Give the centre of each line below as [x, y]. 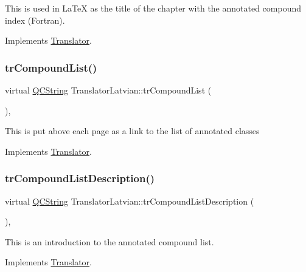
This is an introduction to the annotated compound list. [110, 241]
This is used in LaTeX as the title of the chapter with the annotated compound [153, 8]
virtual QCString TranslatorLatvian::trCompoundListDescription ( [130, 201]
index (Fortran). [35, 20]
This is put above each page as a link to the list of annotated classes [132, 131]
